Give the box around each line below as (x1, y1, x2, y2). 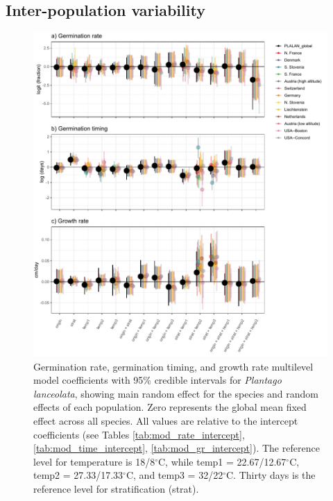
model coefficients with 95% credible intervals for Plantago (33, 373, 282, 387)
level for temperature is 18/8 (33, 454, 155, 468)
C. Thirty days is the (225, 468, 316, 482)
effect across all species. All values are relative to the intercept (33, 414, 298, 428)
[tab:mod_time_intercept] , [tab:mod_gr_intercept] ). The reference (33, 441, 320, 455)
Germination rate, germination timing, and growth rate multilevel (33, 359, 314, 373)
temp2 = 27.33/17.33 (33, 468, 123, 482)
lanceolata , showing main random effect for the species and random (33, 386, 318, 400)
